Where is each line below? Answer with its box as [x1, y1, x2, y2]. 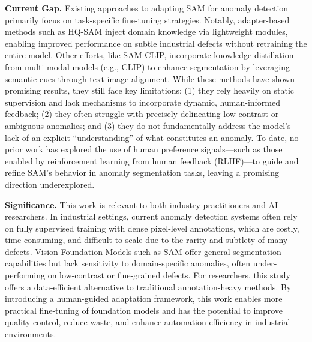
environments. [5, 328, 56, 340]
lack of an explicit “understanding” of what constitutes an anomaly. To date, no [5, 131, 299, 143]
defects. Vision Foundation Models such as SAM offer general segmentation [5, 245, 281, 257]
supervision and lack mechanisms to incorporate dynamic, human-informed [5, 95, 280, 108]
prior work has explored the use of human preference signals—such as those [5, 143, 283, 155]
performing [5, 269, 45, 281]
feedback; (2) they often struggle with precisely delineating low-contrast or [5, 107, 279, 120]
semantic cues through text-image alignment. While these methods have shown [5, 72, 295, 85]
